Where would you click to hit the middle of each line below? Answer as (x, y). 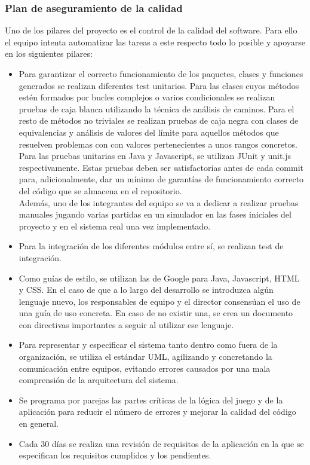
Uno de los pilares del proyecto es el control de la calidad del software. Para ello (151, 30)
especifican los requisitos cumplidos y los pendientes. (115, 455)
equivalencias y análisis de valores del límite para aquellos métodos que (149, 132)
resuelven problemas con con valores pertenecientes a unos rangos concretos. (158, 144)
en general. (39, 423)
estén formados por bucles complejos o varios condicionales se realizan (147, 97)
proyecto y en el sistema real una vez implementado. (115, 226)
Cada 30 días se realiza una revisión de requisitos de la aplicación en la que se (161, 443)
